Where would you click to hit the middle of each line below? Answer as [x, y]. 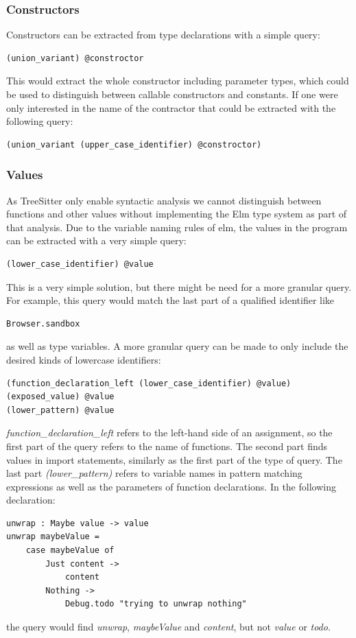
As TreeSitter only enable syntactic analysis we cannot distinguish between [164, 200]
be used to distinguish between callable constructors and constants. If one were [172, 94]
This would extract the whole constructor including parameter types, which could [178, 81]
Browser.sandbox [43, 323]
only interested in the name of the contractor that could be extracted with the [171, 107]
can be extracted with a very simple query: [96, 240]
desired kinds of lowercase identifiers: [84, 359]
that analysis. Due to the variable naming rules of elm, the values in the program [177, 227]
